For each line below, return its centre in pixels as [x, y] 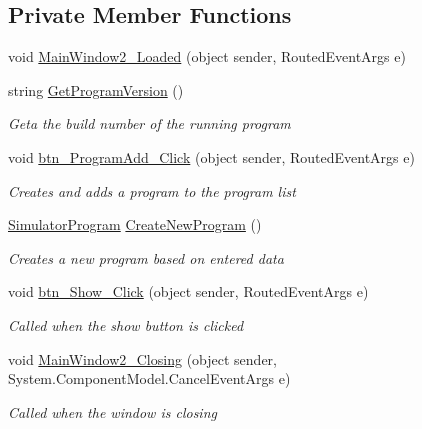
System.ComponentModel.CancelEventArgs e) [149, 378]
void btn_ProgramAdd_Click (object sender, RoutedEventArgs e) [211, 156]
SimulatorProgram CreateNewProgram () [135, 224]
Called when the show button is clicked [126, 324]
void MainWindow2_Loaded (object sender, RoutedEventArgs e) [207, 56]
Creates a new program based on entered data [146, 257]
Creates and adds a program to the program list [152, 190]
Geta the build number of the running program [149, 123]
